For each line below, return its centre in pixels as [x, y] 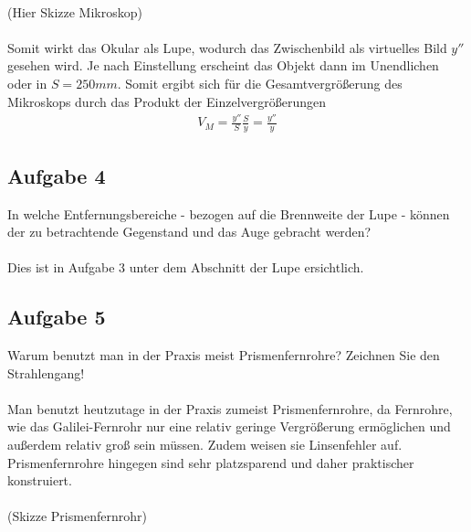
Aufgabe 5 [57, 317]
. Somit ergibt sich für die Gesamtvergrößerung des [260, 83]
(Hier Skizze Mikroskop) [75, 11]
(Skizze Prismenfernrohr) [77, 516]
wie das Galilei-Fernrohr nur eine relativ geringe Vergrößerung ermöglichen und [229, 426]
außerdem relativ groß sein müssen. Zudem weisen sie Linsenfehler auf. [205, 445]
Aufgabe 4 [57, 175]
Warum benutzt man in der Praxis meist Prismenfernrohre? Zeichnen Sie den [224, 355]
